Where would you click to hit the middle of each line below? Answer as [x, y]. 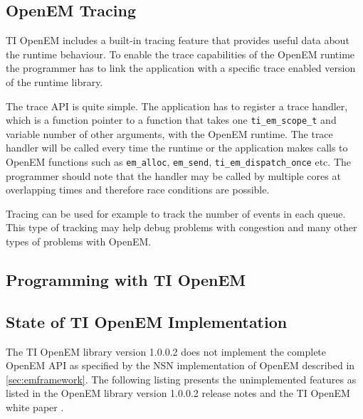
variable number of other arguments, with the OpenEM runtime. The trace [169, 133]
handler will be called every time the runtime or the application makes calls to [177, 148]
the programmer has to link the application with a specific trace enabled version [181, 68]
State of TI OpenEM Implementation [147, 321]
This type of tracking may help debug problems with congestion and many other [181, 227]
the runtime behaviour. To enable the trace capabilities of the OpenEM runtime [180, 54]
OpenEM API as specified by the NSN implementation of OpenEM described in [180, 365]
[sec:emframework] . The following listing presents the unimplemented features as [181, 379]
